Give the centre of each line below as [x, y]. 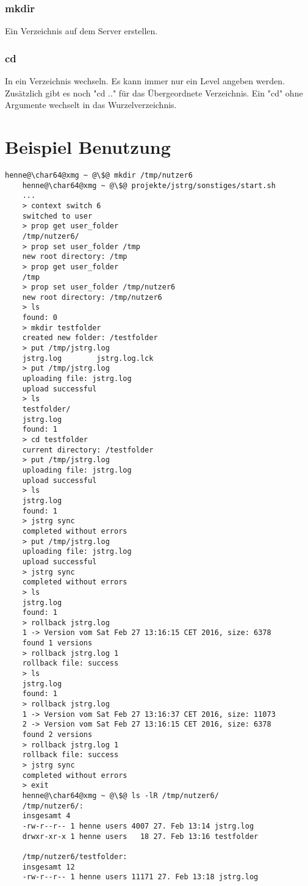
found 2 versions [57, 735]
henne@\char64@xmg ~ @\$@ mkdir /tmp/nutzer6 [99, 175]
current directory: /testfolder [88, 450]
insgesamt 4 [46, 816]
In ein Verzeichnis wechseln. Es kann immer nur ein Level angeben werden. [145, 81]
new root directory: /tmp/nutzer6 [92, 297]
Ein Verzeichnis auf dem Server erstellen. [81, 31]
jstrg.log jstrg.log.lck [88, 358]
